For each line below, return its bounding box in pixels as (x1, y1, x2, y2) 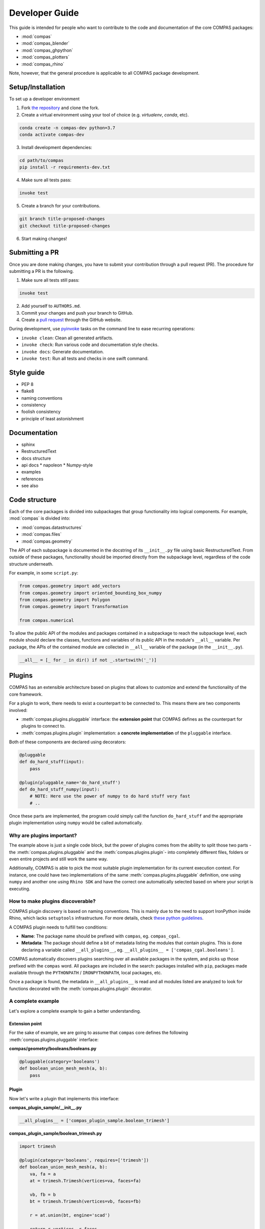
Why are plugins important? (9, 832, 77, 839)
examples (21, 469, 41, 475)
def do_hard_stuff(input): (19, 759, 84, 764)
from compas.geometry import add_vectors (19, 583, 121, 589)
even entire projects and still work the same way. (9, 856, 108, 862)
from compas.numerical (19, 617, 74, 623)
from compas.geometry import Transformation (19, 604, 129, 610)
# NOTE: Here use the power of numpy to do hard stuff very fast (29, 793, 190, 799)
